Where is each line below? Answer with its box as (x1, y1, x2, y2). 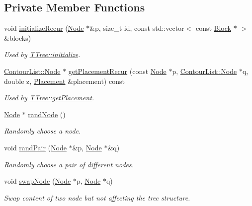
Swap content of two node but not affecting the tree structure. (4, 192, 190, 203)
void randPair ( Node (4, 142, 67, 152)
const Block (195, 23, 231, 33)
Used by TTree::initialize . (4, 49, 81, 60)
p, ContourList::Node (172, 66, 237, 76)
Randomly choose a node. (4, 126, 81, 136)
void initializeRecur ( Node (4, 23, 84, 33)
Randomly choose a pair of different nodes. (4, 159, 134, 169)
